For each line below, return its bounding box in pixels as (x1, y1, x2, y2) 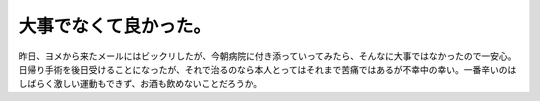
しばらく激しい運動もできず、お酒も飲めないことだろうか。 (18, 78, 263, 90)
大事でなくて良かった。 (18, 15, 212, 37)
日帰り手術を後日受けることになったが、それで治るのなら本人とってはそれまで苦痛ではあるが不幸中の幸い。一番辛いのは (18, 63, 517, 75)
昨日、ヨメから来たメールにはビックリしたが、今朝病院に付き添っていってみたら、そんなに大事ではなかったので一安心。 (18, 50, 517, 62)
